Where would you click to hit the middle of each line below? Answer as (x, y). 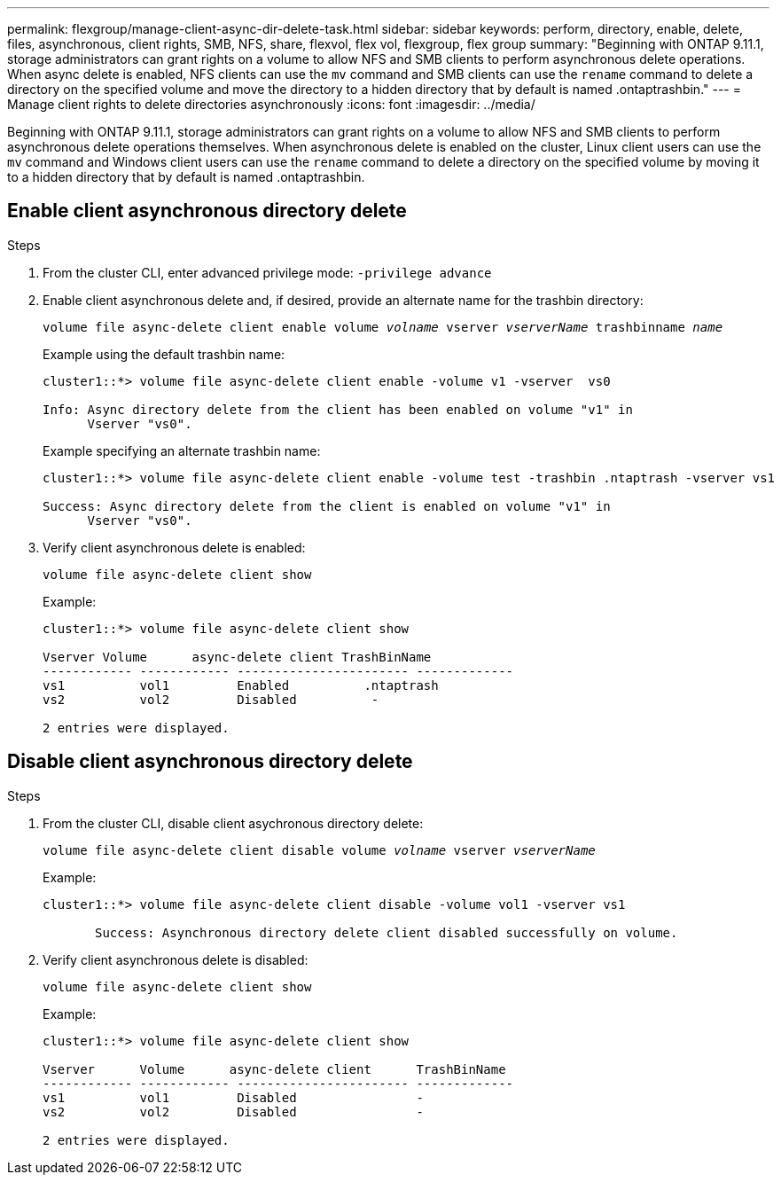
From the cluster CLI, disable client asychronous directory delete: (233, 823)
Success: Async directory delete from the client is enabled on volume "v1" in (327, 506)
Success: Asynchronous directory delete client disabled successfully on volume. (387, 932)
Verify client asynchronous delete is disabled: (176, 959)
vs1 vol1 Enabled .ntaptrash (241, 685)
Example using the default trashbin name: (164, 354)
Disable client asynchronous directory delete (210, 762)
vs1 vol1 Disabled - (233, 1097)
